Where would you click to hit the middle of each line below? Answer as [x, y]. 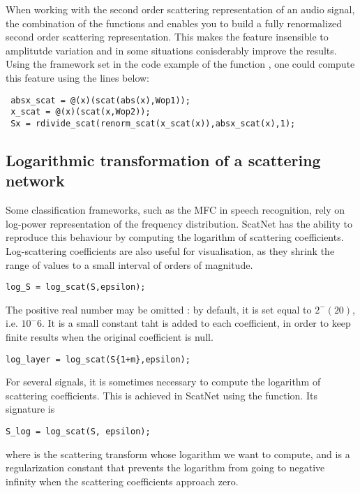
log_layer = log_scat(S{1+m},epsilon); [98, 359]
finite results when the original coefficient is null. [110, 336]
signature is [30, 409]
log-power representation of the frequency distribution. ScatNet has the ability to [179, 223]
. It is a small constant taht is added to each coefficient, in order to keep [196, 323]
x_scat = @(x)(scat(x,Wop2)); [81, 112]
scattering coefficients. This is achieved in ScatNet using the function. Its [162, 395]
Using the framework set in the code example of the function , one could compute [180, 64]
